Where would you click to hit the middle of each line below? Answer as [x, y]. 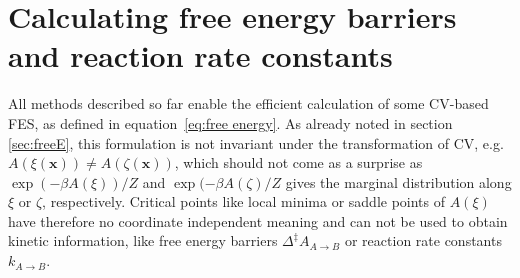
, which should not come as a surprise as [298, 162]
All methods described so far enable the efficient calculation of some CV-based [248, 103]
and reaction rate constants [200, 55]
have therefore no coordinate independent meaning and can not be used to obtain [258, 220]
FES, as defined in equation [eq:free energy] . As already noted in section [230, 122]
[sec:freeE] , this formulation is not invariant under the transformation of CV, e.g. [256, 142]
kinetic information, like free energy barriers [143, 240]
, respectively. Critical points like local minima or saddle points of [244, 201]
